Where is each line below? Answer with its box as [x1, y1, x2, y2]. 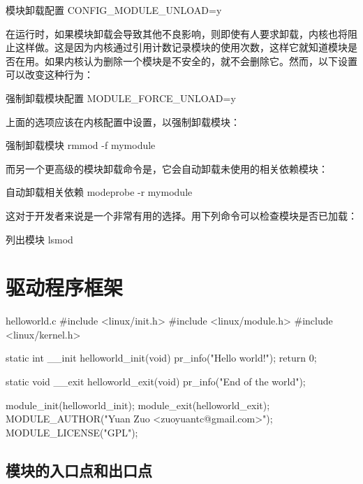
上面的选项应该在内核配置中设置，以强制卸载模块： [6, 114, 240, 129]
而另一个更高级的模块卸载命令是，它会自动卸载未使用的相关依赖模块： [6, 161, 328, 176]
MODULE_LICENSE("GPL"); [6, 425, 138, 439]
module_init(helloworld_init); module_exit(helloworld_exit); [6, 397, 270, 412]
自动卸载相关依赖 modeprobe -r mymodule [6, 185, 193, 199]
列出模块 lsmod [6, 232, 73, 246]
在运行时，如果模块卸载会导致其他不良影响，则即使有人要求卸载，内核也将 [6, 26, 348, 41]
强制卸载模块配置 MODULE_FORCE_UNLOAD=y [6, 90, 236, 105]
